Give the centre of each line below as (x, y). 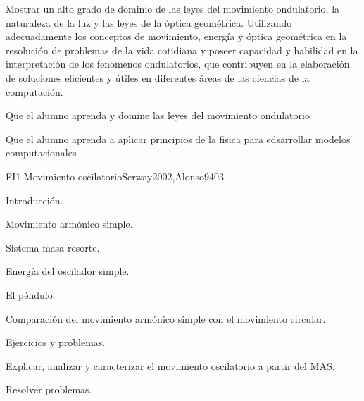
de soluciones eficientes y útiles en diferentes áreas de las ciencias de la (158, 77)
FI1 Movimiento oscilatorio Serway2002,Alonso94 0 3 (115, 176)
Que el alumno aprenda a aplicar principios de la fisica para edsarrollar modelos (178, 138)
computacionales (41, 153)
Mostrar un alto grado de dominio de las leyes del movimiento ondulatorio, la (173, 8)
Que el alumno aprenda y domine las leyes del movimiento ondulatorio (158, 115)
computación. (34, 91)
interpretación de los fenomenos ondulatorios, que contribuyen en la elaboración (178, 64)
